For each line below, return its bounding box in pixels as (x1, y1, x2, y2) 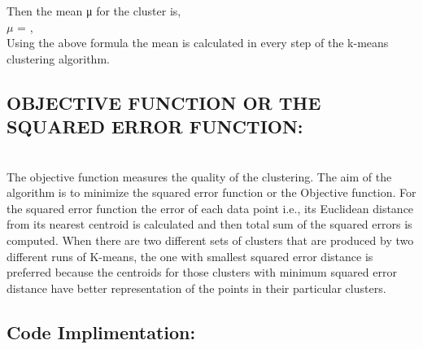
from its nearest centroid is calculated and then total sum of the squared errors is (7, 216, 412, 233)
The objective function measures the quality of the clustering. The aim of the (7, 168, 392, 185)
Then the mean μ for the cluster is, (7, 2, 181, 19)
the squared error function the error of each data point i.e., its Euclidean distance (7, 199, 414, 216)
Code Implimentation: (7, 319, 196, 344)
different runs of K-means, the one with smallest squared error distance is (7, 247, 373, 264)
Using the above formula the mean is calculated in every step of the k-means (7, 34, 389, 51)
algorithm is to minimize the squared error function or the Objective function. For (7, 184, 416, 201)
